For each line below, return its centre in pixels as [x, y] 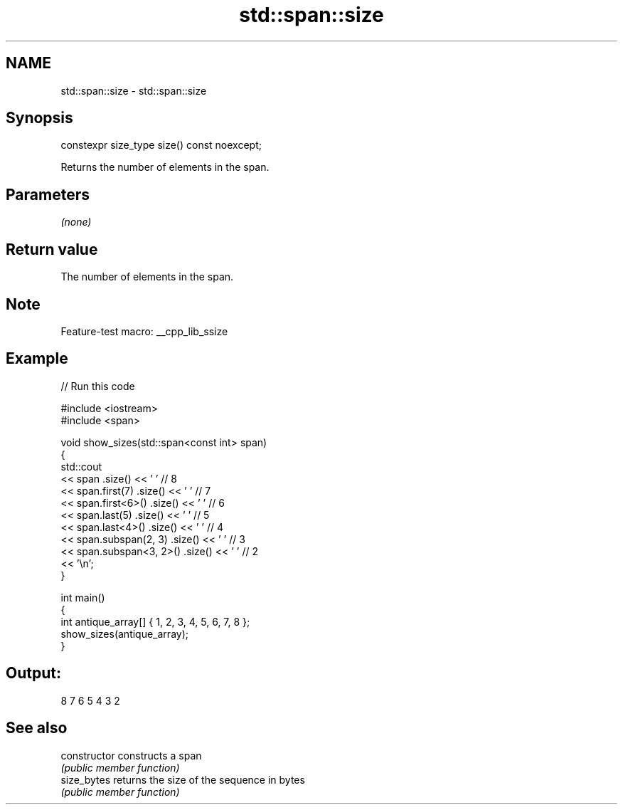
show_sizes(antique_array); [124, 633]
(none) [76, 222]
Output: [33, 673]
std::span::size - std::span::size [134, 90]
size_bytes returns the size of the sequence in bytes [183, 779]
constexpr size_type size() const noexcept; [161, 145]
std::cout [81, 466]
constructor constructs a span [131, 755]
